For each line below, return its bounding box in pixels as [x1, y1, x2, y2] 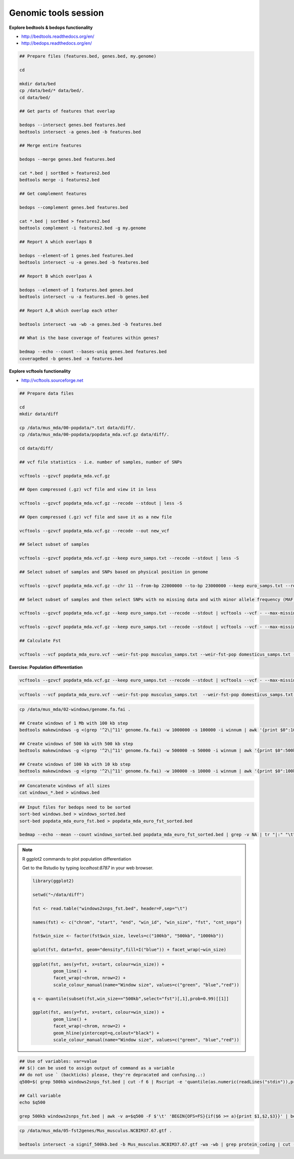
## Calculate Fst [19, 638, 61, 643]
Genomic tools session [9, 7, 104, 18]
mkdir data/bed [19, 81, 56, 86]
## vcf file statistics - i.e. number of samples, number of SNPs [19, 459, 182, 465]
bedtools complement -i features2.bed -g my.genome [19, 225, 147, 231]
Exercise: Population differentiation [9, 664, 83, 670]
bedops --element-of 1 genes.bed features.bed [19, 253, 133, 258]
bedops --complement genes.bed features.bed [19, 204, 128, 210]
